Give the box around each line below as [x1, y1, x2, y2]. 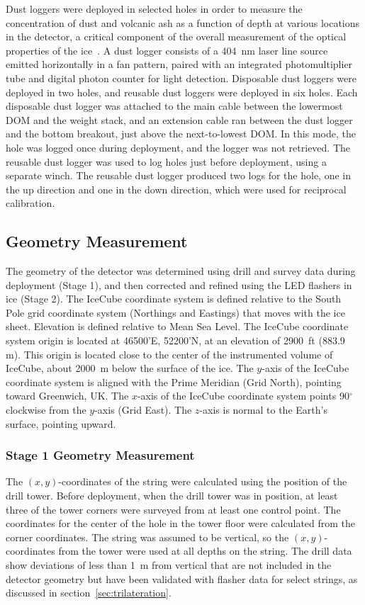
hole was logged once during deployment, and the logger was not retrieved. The [6, 140, 351, 154]
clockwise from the [6, 402, 86, 417]
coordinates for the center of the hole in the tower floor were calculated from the [6, 516, 356, 531]
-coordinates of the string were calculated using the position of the [58, 474, 347, 489]
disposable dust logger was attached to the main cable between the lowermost [6, 98, 343, 113]
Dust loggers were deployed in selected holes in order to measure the [6, 1, 303, 16]
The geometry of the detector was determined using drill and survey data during [6, 264, 356, 278]
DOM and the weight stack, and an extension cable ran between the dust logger [6, 112, 353, 127]
